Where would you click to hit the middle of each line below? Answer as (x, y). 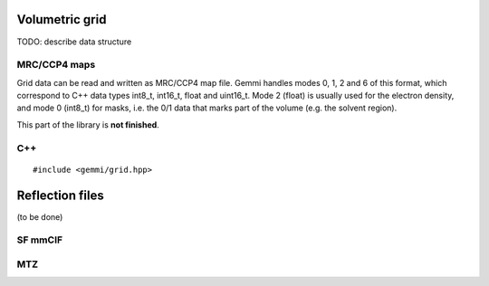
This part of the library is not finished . (88, 124)
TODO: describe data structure (74, 42)
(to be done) (40, 216)
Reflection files (60, 195)
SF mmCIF (40, 240)
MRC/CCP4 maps (56, 65)
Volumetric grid (62, 19)
